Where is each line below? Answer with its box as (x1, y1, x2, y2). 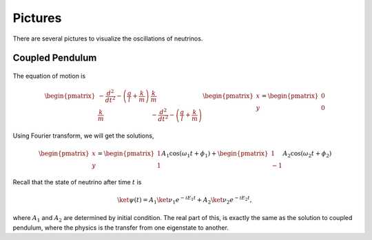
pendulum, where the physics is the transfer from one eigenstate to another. (12, 223, 229, 232)
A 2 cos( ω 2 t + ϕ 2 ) (282, 149, 332, 159)
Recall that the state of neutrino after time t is (12, 177, 142, 186)
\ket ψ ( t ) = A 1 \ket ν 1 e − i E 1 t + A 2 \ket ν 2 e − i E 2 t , (117, 195, 252, 206)
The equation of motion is (12, 72, 86, 80)
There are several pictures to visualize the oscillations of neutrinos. (12, 34, 203, 43)
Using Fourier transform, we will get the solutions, (12, 131, 154, 140)
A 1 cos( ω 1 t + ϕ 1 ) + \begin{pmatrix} (161, 149, 269, 159)
